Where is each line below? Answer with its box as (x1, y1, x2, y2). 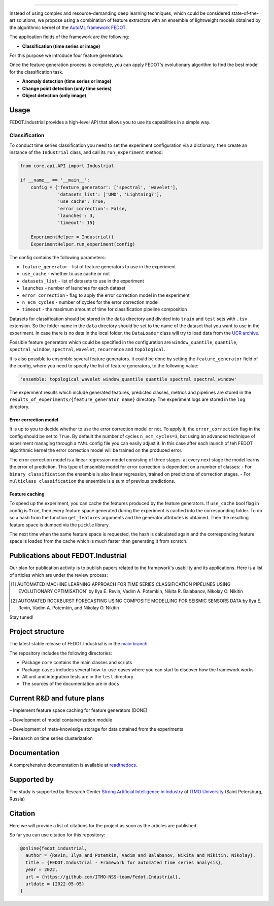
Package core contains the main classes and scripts (22, 660, 132, 666)
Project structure (9, 628, 64, 636)
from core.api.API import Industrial (20, 163, 114, 169)
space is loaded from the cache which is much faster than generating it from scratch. (9, 538, 188, 544)
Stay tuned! (9, 614, 33, 620)
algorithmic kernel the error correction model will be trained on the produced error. (9, 447, 183, 453)
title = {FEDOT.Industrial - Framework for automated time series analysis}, (25, 859, 224, 865)
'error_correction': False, (57, 206, 127, 211)
